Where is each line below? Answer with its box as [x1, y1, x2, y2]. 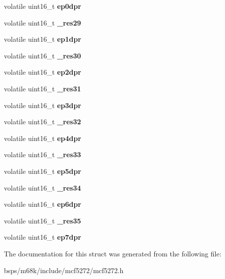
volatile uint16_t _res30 [4, 50, 81, 60]
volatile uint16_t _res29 [4, 17, 81, 28]
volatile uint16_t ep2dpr [4, 67, 82, 77]
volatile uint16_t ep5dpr [4, 166, 82, 176]
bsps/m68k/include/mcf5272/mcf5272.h [4, 265, 124, 275]
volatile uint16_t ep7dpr [4, 232, 82, 242]
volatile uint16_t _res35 [4, 215, 81, 225]
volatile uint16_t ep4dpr [4, 133, 82, 143]
